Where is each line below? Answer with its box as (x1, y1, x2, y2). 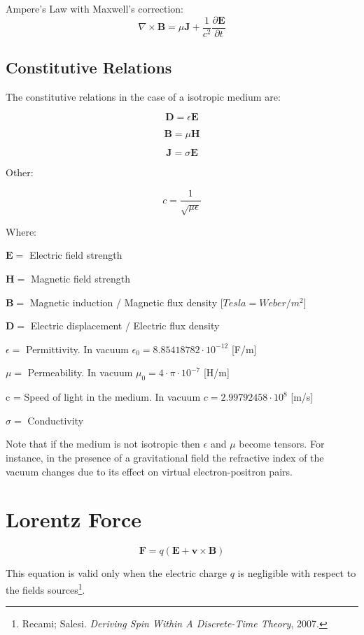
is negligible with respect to (237, 566, 356, 580)
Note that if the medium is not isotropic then (6, 436, 200, 451)
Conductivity (27, 413, 84, 427)
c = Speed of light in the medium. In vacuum (6, 390, 201, 404)
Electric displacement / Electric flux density (30, 318, 220, 333)
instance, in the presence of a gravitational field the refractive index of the (6, 450, 324, 465)
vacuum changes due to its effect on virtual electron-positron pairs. (6, 464, 293, 478)
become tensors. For (239, 436, 325, 451)
